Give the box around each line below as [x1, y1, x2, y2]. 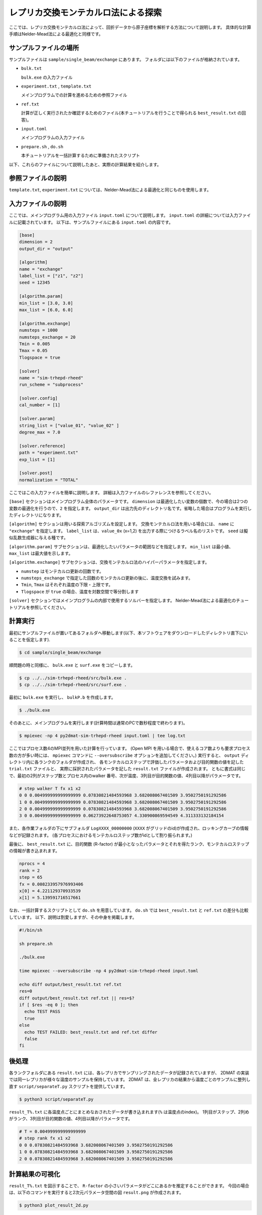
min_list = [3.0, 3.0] [19, 300, 73, 306]
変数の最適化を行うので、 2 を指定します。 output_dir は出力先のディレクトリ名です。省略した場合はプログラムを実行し [9, 505, 252, 511]
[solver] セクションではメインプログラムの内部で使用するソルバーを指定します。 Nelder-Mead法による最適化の [9, 598, 236, 604]
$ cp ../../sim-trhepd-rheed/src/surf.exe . [19, 682, 127, 688]
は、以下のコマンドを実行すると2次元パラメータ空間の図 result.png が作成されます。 [9, 1190, 184, 1196]
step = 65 [19, 875, 43, 880]
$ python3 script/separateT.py [19, 1096, 94, 1102]
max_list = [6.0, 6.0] [19, 307, 73, 313]
